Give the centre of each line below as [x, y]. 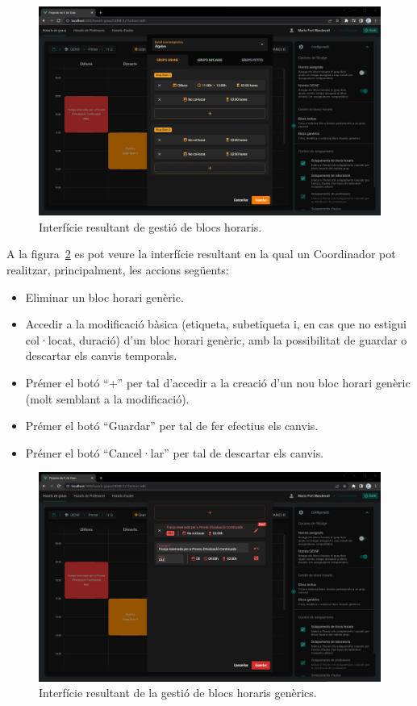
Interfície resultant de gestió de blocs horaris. [150, 226]
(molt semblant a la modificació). [107, 398]
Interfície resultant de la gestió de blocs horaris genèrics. [178, 693]
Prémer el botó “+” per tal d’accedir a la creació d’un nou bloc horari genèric [218, 382]
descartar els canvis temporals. [101, 355]
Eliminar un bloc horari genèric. [104, 297]
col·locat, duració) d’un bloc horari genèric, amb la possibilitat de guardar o [216, 339]
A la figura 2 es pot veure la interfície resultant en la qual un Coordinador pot [201, 254]
